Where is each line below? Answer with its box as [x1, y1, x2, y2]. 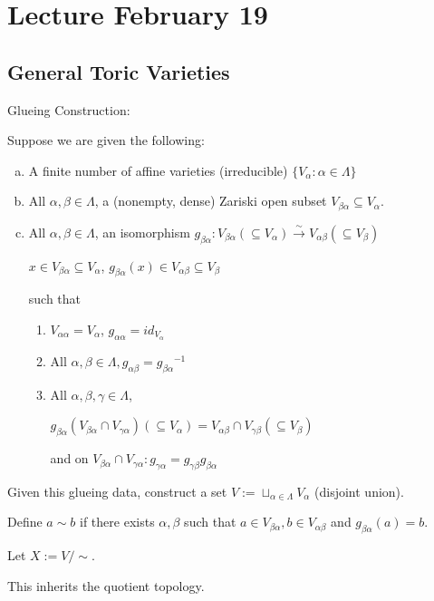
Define [7, 512, 43, 531]
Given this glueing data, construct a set [7, 481, 227, 500]
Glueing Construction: [7, 100, 130, 119]
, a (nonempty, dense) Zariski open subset [94, 191, 327, 210]
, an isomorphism [94, 222, 190, 241]
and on [50, 449, 89, 468]
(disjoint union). [314, 481, 404, 500]
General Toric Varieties [7, 57, 230, 85]
